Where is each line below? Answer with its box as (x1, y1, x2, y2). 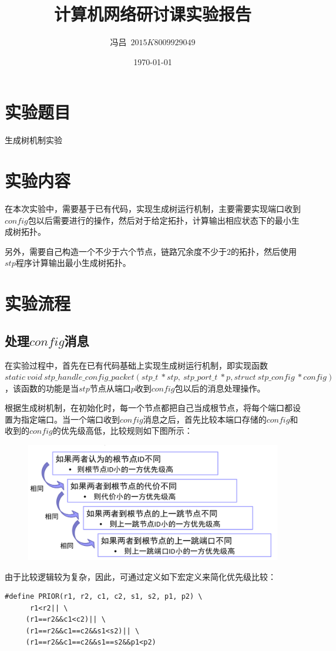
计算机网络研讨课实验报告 (53, 2, 251, 26)
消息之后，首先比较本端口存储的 (143, 413, 267, 425)
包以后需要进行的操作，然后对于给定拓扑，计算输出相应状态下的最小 (28, 214, 291, 226)
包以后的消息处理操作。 (174, 382, 266, 394)
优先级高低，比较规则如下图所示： (61, 424, 193, 437)
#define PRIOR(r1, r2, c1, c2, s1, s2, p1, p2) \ (5, 592, 203, 601)
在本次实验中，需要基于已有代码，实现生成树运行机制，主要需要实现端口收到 (5, 202, 301, 214)
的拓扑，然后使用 (231, 245, 297, 257)
